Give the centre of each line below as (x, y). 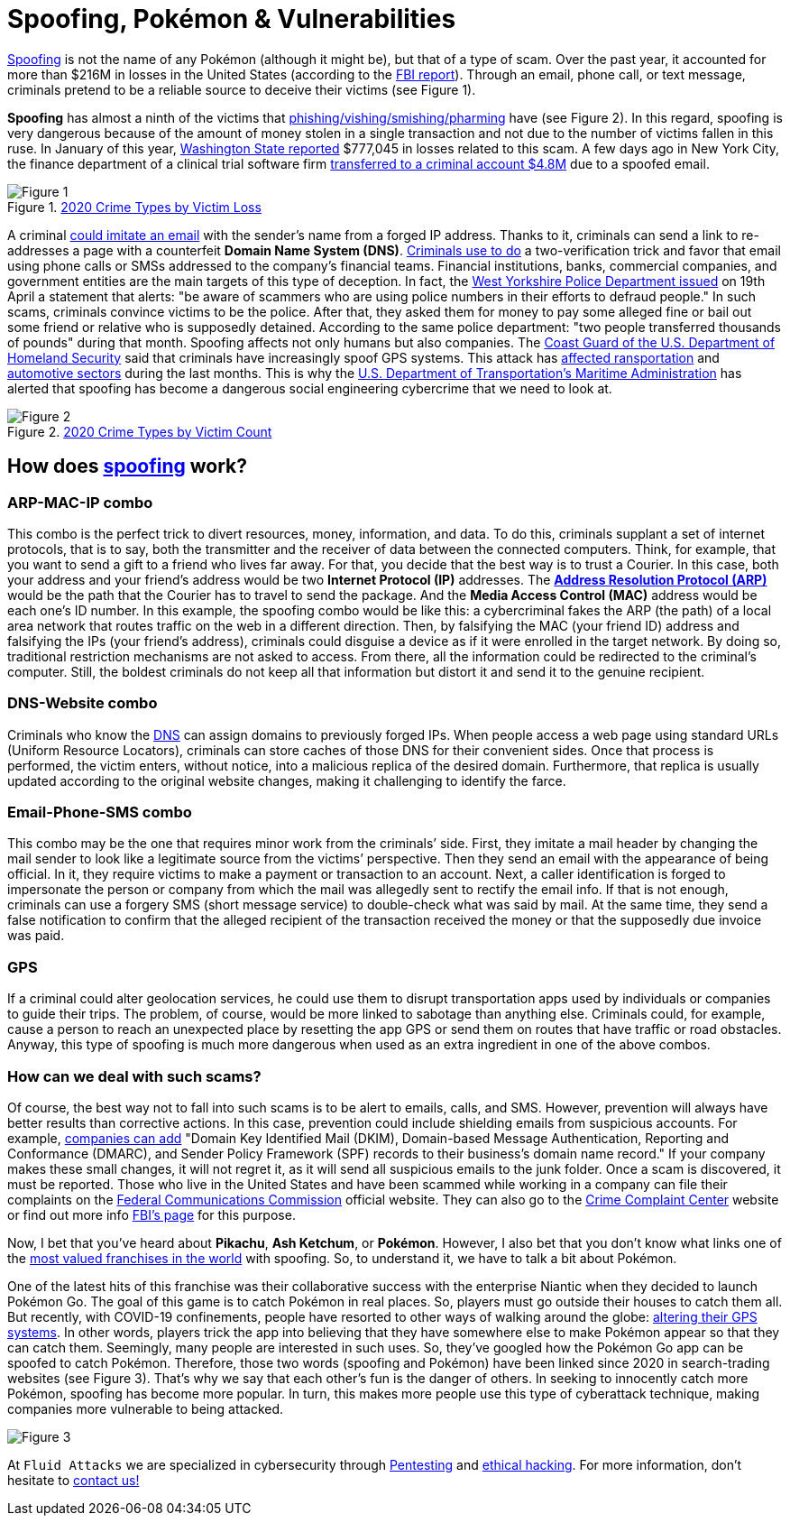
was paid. (36, 936)
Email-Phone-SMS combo (100, 812)
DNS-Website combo (83, 703)
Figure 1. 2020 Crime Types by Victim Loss (134, 207)
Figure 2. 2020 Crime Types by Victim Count (140, 431)
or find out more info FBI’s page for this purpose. (152, 1214)
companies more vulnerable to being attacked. (146, 1408)
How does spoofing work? (128, 466)
